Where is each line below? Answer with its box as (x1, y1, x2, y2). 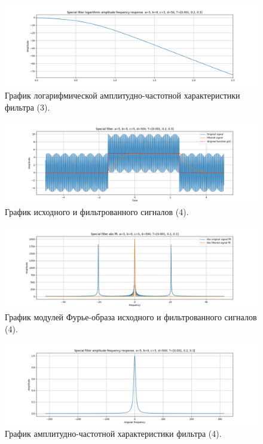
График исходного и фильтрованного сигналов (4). (5, 206, 189, 218)
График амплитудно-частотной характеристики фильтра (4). (5, 427, 222, 440)
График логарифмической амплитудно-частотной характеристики (5, 89, 240, 102)
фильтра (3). (5, 100, 50, 113)
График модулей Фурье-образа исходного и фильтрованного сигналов (5, 310, 257, 323)
